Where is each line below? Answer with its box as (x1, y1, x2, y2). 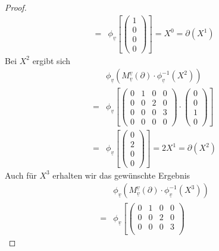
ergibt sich (32, 54, 71, 66)
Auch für (5, 169, 37, 181)
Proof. (5, 1, 27, 13)
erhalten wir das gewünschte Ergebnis (52, 169, 190, 181)
